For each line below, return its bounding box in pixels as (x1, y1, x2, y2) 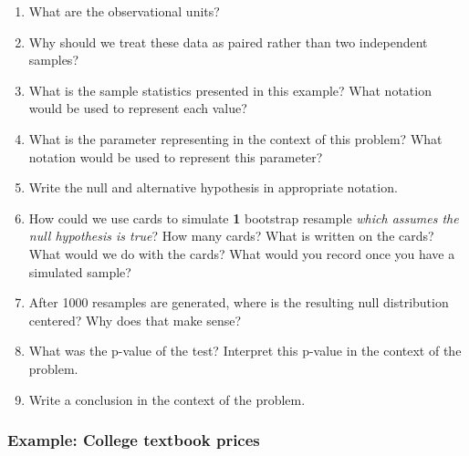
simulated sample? (28, 262, 131, 281)
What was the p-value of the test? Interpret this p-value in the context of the (28, 341, 462, 360)
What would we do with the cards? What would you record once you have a (28, 244, 455, 263)
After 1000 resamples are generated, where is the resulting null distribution (28, 293, 449, 312)
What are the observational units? (28, 2, 220, 20)
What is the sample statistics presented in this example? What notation (28, 80, 432, 99)
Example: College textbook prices (7, 429, 260, 451)
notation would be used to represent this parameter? (28, 147, 323, 166)
